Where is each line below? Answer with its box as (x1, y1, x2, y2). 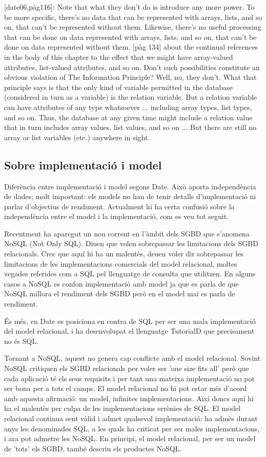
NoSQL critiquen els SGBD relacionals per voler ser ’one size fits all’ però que (4, 363, 249, 374)
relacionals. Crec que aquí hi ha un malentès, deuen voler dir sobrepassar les (4, 248, 243, 259)
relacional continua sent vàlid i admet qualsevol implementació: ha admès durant (4, 412, 258, 423)
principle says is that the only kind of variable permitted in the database (4, 81, 233, 92)
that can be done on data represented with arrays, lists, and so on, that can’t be (4, 31, 257, 42)
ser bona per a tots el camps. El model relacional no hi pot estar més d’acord (4, 383, 247, 394)
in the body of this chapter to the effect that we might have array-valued (4, 51, 233, 62)
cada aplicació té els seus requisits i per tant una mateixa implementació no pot (4, 373, 255, 383)
